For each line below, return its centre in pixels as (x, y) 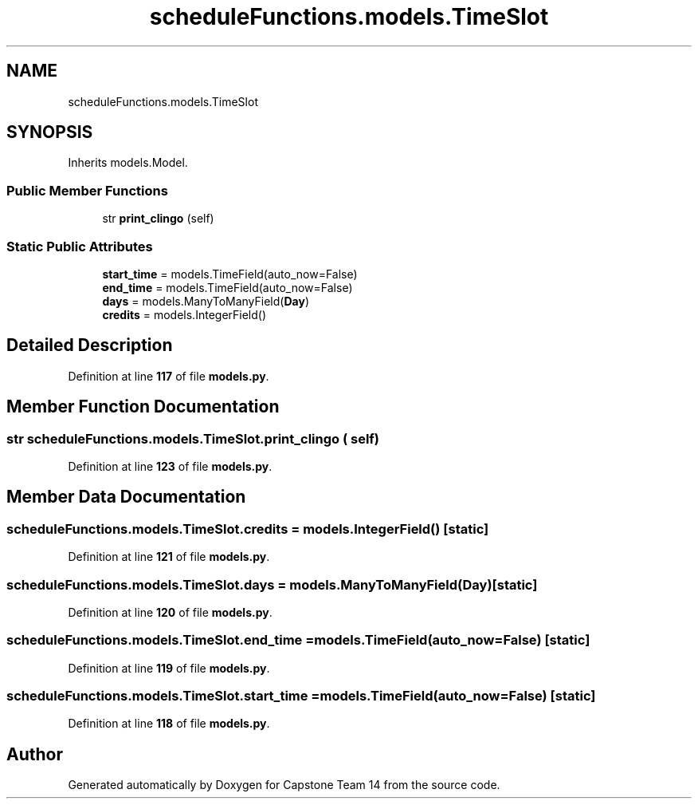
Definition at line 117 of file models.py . (169, 376)
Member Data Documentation (126, 497)
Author (35, 754)
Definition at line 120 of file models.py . (170, 612)
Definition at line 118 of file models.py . (169, 724)
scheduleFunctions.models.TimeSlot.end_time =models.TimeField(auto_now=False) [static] (298, 640)
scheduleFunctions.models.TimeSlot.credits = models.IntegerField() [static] (248, 529)
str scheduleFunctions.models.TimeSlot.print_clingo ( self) (193, 438)
